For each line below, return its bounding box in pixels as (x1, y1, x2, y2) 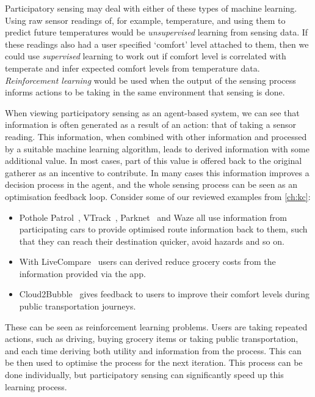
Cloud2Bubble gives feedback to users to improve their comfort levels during (19, 288, 310, 300)
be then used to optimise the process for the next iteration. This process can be (5, 356, 303, 369)
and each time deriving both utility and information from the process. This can (5, 344, 302, 357)
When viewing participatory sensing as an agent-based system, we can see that (5, 106, 300, 119)
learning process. (5, 380, 67, 393)
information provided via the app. (19, 267, 146, 280)
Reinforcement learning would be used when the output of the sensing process (5, 73, 296, 86)
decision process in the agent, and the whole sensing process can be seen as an (5, 178, 298, 191)
